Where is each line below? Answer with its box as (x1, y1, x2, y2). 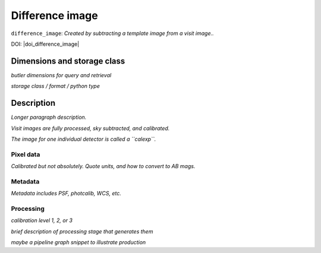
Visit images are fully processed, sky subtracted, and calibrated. (11, 125, 170, 132)
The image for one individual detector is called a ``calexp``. (11, 135, 156, 143)
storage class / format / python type (11, 83, 100, 90)
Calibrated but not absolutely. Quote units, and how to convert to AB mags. (11, 163, 196, 170)
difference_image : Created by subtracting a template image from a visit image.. (11, 30, 214, 37)
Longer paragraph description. (11, 113, 87, 121)
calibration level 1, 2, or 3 (11, 217, 73, 224)
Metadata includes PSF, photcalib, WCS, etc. (11, 190, 121, 197)
